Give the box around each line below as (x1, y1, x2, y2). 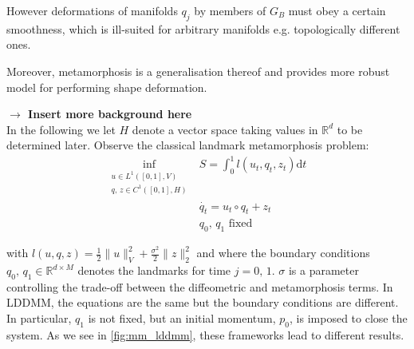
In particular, (6, 310, 72, 327)
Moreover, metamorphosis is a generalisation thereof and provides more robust (6, 62, 390, 79)
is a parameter (288, 262, 359, 279)
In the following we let (6, 121, 116, 137)
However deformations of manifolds (6, 2, 178, 18)
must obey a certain (288, 2, 386, 18)
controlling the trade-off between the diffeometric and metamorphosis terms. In (6, 278, 393, 295)
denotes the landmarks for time (77, 262, 231, 279)
